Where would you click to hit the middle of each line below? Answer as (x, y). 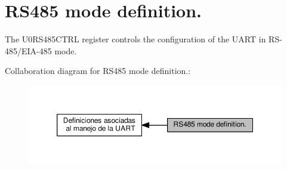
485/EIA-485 (28, 50)
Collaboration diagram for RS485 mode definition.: (98, 71)
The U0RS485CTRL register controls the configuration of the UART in (135, 39)
